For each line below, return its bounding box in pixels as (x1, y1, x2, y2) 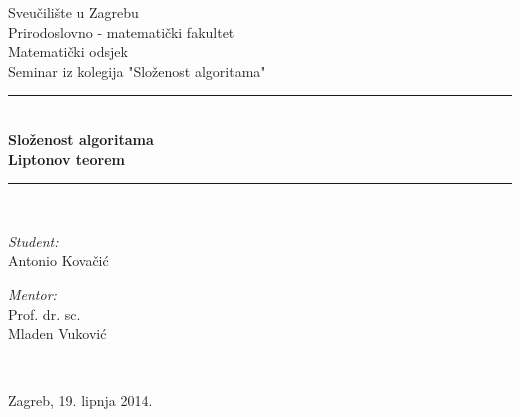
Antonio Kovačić (8, 250, 109, 271)
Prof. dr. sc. (8, 303, 81, 324)
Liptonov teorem (8, 148, 125, 169)
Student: (8, 230, 59, 251)
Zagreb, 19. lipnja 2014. (8, 390, 153, 411)
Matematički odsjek (8, 41, 128, 62)
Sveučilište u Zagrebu (8, 2, 139, 22)
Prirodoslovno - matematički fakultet (8, 21, 235, 42)
